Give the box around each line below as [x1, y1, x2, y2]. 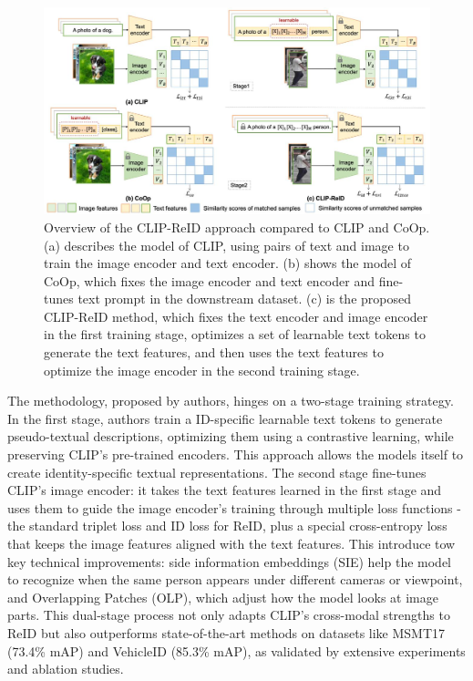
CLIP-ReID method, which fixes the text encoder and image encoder [44, 306, 428, 325]
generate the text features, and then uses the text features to [44, 343, 384, 362]
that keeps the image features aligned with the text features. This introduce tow [7, 534, 456, 552]
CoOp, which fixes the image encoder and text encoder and [44, 271, 375, 290]
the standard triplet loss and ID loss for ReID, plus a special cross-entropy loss [7, 516, 447, 535]
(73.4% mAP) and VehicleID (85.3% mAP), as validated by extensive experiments [7, 641, 466, 660]
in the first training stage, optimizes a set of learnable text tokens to [44, 325, 426, 344]
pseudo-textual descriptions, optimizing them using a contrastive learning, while [7, 427, 454, 446]
